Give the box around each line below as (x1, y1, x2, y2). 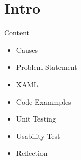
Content (4, 27, 29, 38)
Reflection (16, 148, 48, 158)
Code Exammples (16, 96, 71, 107)
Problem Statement (16, 62, 77, 72)
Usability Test (16, 130, 60, 141)
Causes (16, 44, 38, 55)
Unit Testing (16, 113, 56, 124)
